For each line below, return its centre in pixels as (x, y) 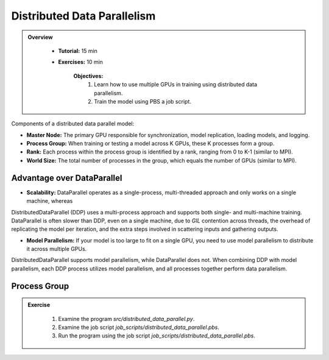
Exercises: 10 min (81, 62)
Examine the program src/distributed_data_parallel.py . (126, 319)
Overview (40, 37)
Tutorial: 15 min (78, 51)
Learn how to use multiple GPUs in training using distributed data (176, 85)
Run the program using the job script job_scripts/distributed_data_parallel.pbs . (157, 336)
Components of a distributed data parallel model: (73, 124)
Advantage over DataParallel (67, 178)
